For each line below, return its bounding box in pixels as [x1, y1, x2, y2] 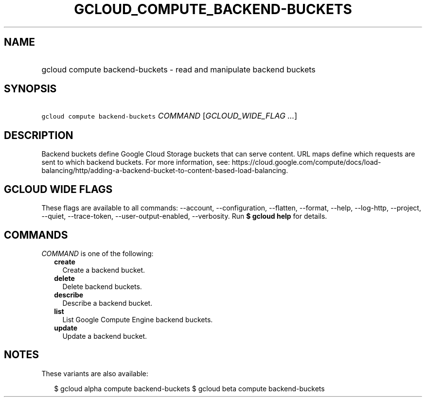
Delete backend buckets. [62, 282, 142, 291]
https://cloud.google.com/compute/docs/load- [231, 158, 381, 167]
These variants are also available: [41, 369, 148, 378]
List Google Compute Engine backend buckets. [62, 315, 213, 324]
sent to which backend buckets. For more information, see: [41, 158, 230, 167]
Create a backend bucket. [62, 265, 145, 274]
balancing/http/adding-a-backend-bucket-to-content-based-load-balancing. [41, 166, 288, 175]
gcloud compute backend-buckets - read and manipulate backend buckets [41, 64, 316, 74]
